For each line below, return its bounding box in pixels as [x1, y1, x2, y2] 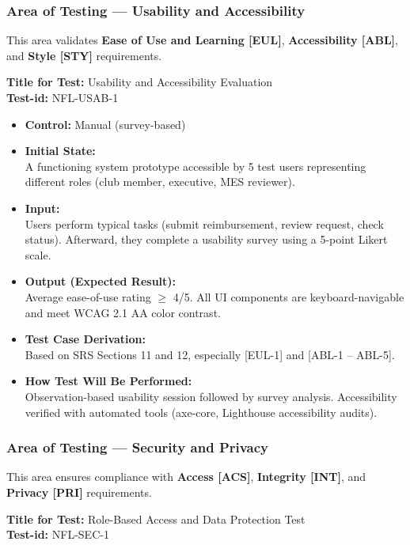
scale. [25, 246, 51, 263]
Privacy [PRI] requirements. [6, 483, 152, 500]
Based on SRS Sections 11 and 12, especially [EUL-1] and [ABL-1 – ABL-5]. [25, 346, 395, 362]
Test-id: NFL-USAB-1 [6, 89, 119, 105]
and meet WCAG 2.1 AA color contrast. [25, 304, 221, 320]
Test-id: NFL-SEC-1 [6, 526, 109, 543]
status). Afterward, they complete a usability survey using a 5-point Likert [25, 231, 388, 248]
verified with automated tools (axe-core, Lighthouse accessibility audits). [25, 403, 378, 420]
